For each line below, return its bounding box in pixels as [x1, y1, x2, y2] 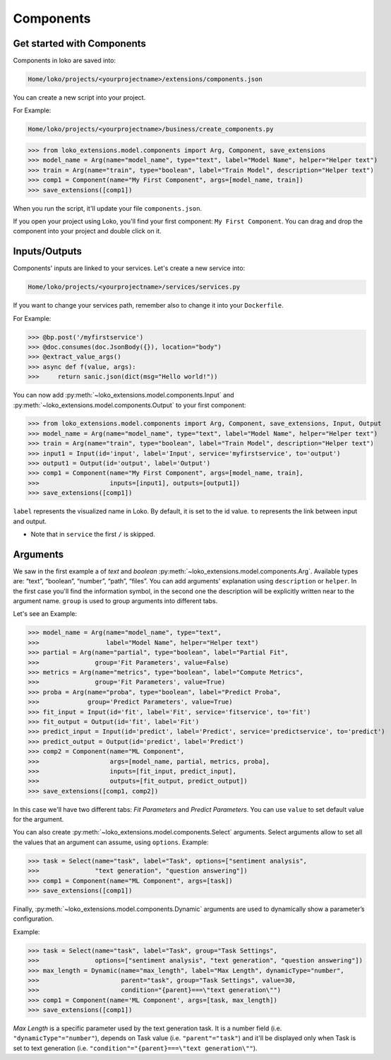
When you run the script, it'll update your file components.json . [13, 204, 203, 212]
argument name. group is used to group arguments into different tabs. [13, 597, 218, 605]
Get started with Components [13, 37, 146, 49]
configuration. [13, 914, 54, 923]
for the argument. [13, 815, 64, 824]
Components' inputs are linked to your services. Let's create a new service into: [13, 264, 246, 272]
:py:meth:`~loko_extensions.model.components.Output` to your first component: [13, 400, 246, 409]
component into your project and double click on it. [13, 227, 162, 235]
